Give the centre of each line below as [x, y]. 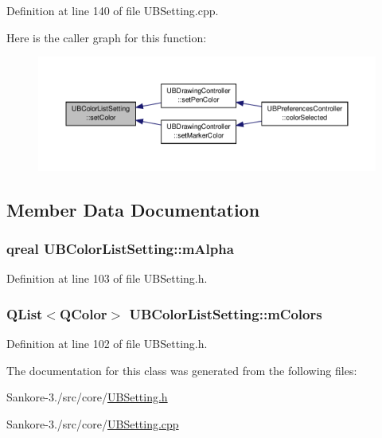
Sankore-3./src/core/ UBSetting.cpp [93, 424]
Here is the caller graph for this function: [107, 37]
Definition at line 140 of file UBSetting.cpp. [113, 10]
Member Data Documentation [133, 209]
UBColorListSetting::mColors [226, 313]
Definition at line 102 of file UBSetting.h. [107, 344]
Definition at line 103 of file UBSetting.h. [107, 278]
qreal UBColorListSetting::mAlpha [120, 249]
